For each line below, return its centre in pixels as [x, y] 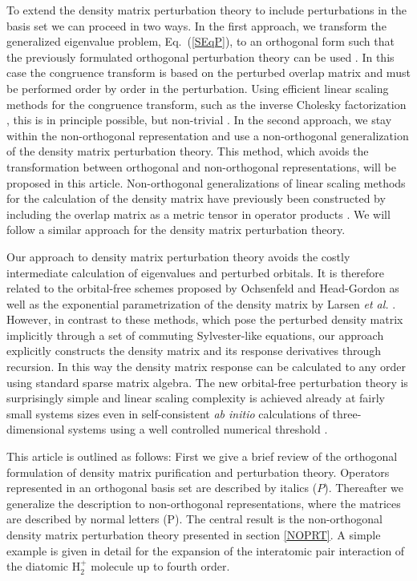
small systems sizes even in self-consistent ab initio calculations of [168, 413]
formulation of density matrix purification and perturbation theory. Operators [198, 472]
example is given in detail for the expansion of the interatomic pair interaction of [206, 550]
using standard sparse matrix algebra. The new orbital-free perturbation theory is [207, 382]
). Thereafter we [364, 488]
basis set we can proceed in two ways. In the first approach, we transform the [196, 25]
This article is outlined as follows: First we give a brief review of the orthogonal [202, 456]
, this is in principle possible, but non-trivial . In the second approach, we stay [199, 120]
